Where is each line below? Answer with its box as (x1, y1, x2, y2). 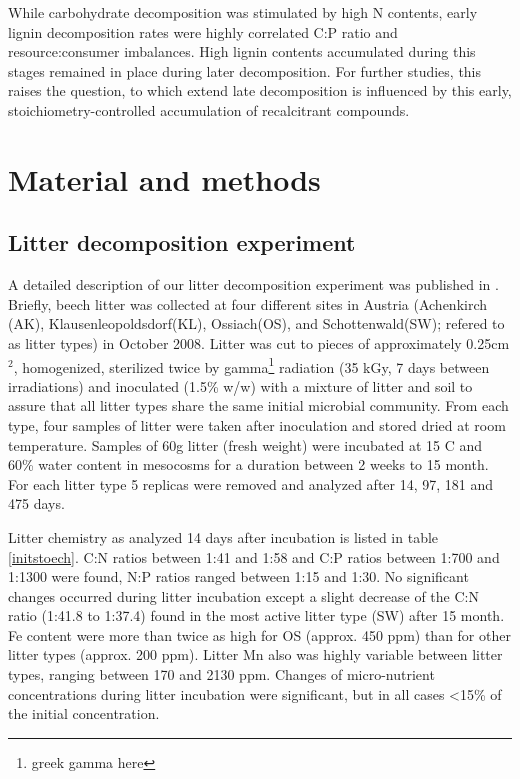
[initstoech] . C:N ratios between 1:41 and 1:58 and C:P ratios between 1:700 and (8, 546, 500, 567)
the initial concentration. (8, 703, 160, 724)
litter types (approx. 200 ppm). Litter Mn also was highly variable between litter (8, 644, 503, 665)
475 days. (8, 493, 65, 514)
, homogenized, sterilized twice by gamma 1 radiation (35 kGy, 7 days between (13, 353, 490, 377)
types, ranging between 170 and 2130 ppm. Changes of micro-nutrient (8, 664, 435, 685)
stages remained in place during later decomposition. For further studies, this (8, 60, 482, 81)
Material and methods (8, 158, 321, 199)
